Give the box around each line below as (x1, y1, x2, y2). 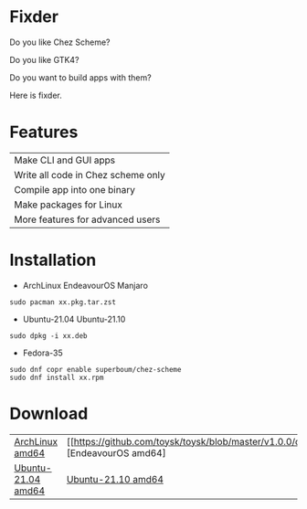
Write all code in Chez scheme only (14, 168, 166, 181)
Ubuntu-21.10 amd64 (66, 472, 164, 485)
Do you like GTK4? (9, 54, 79, 65)
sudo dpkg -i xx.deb (9, 331, 89, 340)
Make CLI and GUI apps (14, 154, 116, 166)
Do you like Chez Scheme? (9, 37, 111, 48)
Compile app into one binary (14, 183, 135, 196)
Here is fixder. (9, 90, 62, 101)
